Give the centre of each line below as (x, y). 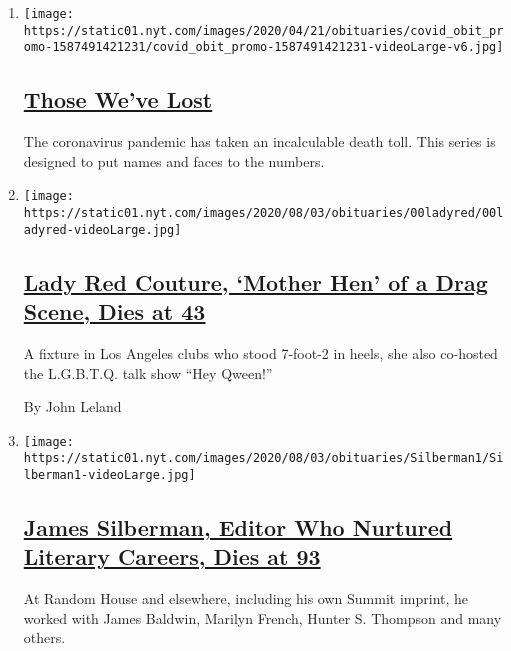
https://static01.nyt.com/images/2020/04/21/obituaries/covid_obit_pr (263, 30)
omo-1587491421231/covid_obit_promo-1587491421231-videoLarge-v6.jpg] (263, 47)
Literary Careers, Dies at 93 (172, 556)
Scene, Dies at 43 (114, 311)
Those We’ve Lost (118, 99)
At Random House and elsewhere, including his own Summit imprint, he (246, 598)
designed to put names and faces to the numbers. (174, 160)
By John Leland (72, 406)
